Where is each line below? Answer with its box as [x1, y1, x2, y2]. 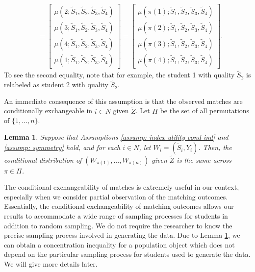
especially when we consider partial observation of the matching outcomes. [4, 191, 228, 201]
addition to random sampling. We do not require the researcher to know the [4, 220, 232, 230]
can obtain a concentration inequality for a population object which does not [4, 239, 235, 249]
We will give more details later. [4, 258, 98, 269]
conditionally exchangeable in [4, 105, 93, 116]
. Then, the [198, 142, 232, 152]
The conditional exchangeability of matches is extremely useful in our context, [4, 182, 239, 192]
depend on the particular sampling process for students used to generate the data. [4, 249, 251, 259]
